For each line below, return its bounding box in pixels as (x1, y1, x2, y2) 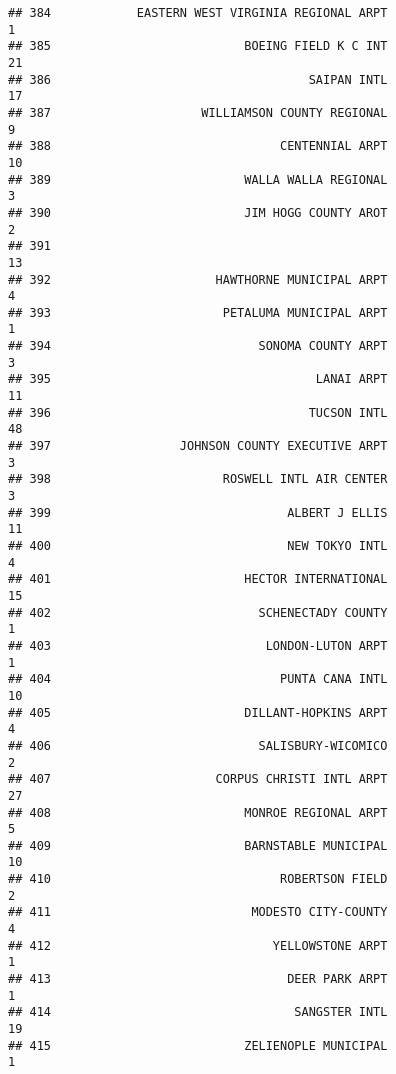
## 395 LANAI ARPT (8, 372, 388, 387)
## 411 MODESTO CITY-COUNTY (8, 905, 388, 920)
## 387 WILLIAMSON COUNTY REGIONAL (8, 105, 388, 120)
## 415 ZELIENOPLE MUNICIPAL (8, 1038, 388, 1053)
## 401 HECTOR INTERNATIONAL (8, 572, 388, 587)
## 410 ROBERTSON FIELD (8, 872, 388, 887)
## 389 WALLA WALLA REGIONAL (8, 172, 388, 187)
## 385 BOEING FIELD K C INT (8, 39, 388, 54)
